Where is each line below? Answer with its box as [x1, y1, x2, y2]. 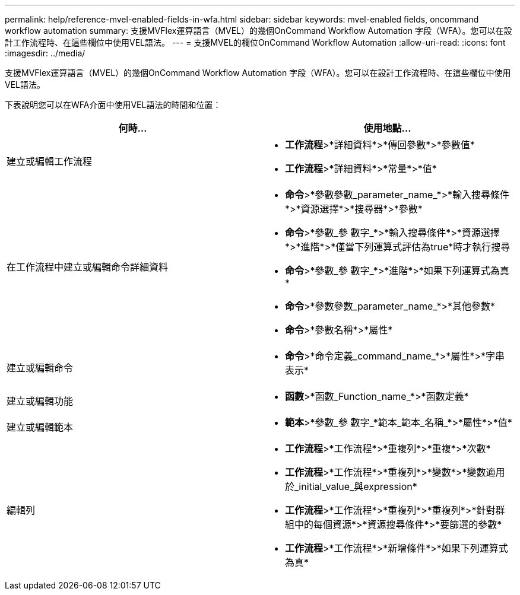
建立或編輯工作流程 [7, 155, 93, 167]
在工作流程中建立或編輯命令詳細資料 [7, 261, 169, 273]
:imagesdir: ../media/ [5, 48, 85, 58]
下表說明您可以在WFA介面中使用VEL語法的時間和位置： [5, 100, 221, 110]
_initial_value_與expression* [294, 481, 417, 492]
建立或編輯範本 [7, 421, 74, 433]
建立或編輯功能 [7, 395, 74, 407]
